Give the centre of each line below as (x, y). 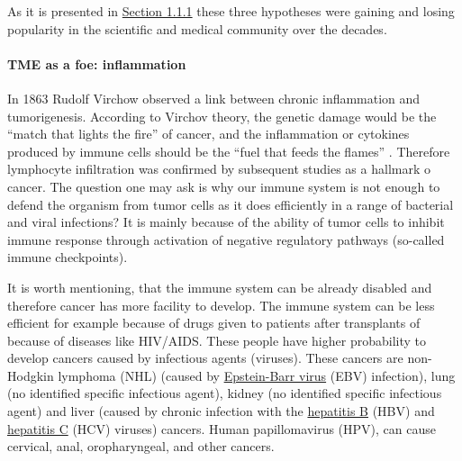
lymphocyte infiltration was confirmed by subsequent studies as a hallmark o (219, 169)
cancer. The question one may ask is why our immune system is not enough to (224, 186)
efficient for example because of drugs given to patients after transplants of (214, 323)
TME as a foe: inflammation (97, 63)
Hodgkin (31, 375)
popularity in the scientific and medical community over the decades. (197, 28)
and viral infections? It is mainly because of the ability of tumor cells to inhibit (226, 222)
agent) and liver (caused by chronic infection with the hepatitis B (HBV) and (221, 411)
